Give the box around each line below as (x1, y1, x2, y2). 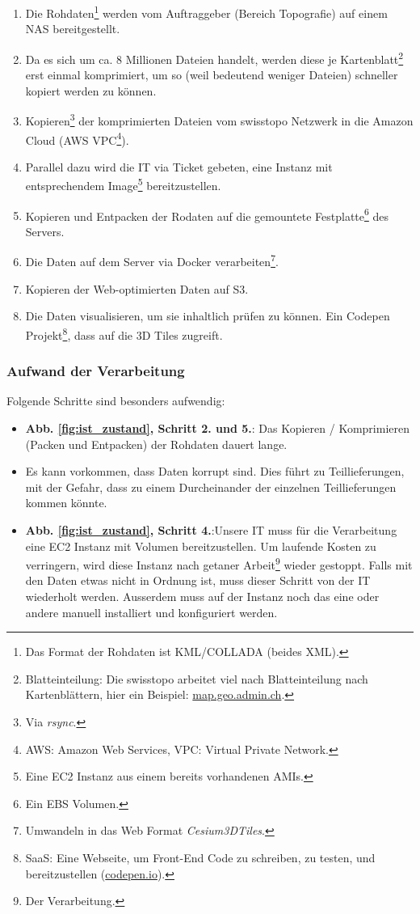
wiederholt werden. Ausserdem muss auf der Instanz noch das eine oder (25, 587, 380, 604)
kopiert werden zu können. (25, 82, 157, 99)
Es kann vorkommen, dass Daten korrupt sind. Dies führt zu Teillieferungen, (25, 463, 405, 480)
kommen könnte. (25, 494, 107, 511)
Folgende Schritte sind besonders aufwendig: (6, 392, 225, 409)
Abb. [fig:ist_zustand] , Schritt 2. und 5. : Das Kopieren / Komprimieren (25, 419, 409, 436)
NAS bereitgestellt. (25, 20, 120, 37)
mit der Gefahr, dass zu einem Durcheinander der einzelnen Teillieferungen (25, 478, 397, 495)
